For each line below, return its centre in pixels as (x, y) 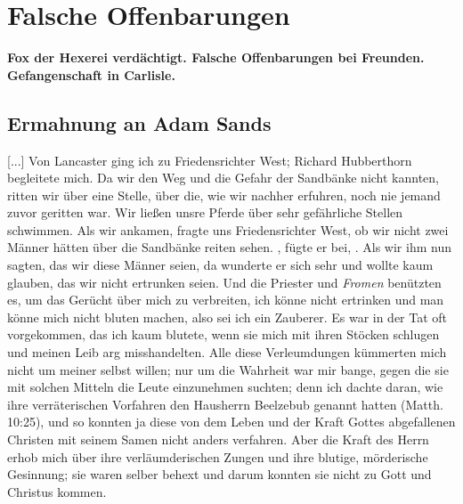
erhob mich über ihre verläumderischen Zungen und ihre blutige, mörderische (218, 456)
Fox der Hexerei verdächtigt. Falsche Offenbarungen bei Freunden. (216, 57)
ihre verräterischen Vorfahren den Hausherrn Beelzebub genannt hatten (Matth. (225, 404)
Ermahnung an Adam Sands (139, 122)
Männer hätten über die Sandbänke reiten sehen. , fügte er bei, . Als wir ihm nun (229, 247)
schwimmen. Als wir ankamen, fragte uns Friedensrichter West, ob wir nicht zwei (228, 229)
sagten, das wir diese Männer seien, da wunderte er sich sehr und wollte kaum (220, 265)
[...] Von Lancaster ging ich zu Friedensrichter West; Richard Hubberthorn (210, 160)
